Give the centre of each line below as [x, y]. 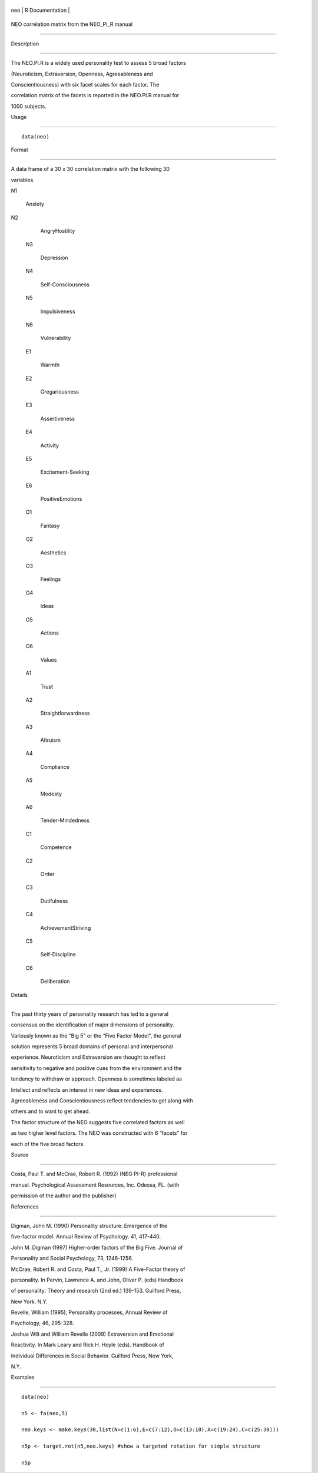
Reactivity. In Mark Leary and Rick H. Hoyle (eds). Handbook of [88, 1345]
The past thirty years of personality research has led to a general [90, 1014]
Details [19, 995]
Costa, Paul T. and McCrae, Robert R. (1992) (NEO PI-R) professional [94, 1174]
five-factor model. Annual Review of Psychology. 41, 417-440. [86, 1237]
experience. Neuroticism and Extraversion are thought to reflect [88, 1057]
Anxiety [35, 204]
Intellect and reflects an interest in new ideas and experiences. [87, 1089]
